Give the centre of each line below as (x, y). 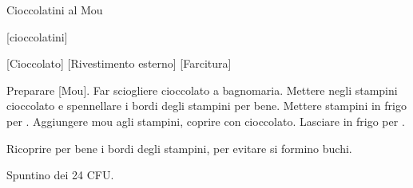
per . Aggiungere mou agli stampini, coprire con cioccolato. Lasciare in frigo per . (206, 121)
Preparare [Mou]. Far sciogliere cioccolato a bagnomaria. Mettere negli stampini (202, 90)
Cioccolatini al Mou (55, 10)
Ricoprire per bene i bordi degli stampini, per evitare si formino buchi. (179, 148)
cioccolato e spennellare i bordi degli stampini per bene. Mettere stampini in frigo (206, 106)
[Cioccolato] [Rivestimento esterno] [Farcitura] (119, 63)
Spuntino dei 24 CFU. (60, 175)
